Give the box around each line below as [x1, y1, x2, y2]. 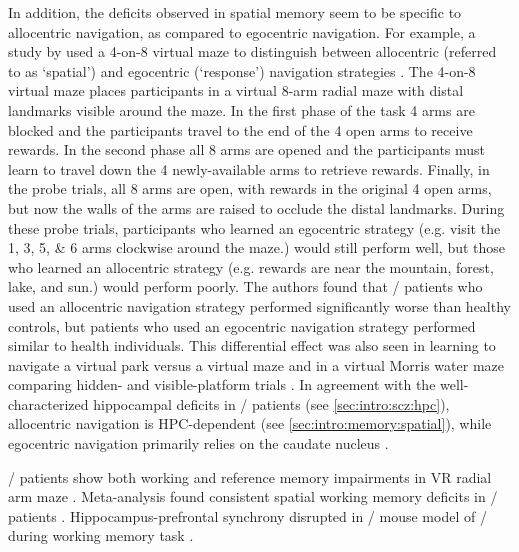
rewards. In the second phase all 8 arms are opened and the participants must [8, 139, 486, 160]
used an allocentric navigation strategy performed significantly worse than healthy [8, 295, 511, 316]
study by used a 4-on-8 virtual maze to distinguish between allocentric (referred [8, 41, 497, 62]
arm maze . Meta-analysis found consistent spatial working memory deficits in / [8, 486, 498, 507]
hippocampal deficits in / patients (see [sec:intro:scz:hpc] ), [93, 393, 450, 414]
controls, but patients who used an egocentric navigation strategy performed [8, 315, 476, 336]
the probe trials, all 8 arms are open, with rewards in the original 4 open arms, [8, 178, 492, 199]
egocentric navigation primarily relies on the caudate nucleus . [8, 433, 389, 454]
